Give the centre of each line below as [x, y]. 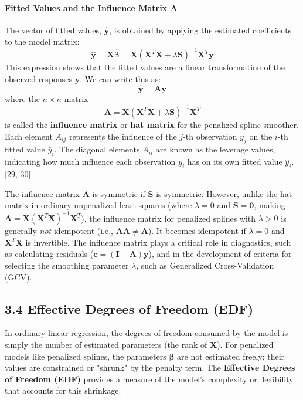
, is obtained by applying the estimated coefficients [200, 30]
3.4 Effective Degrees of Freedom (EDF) [129, 308]
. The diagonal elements [97, 149]
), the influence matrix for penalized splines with [168, 218]
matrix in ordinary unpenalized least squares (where [98, 205]
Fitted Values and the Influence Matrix [86, 7]
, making [270, 205]
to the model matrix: [42, 41]
